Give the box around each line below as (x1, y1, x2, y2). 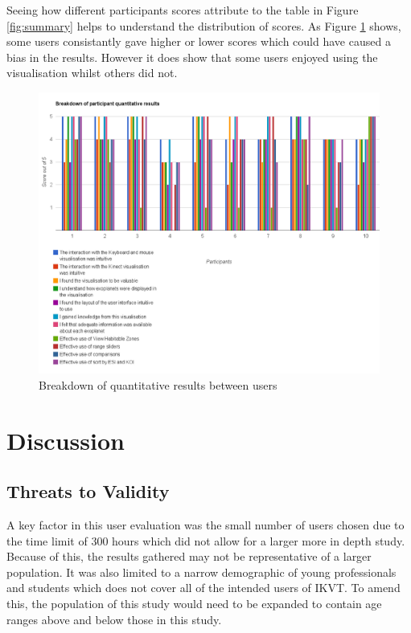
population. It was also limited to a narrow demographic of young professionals (6, 563, 397, 580)
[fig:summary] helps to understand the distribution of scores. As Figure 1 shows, (6, 17, 401, 34)
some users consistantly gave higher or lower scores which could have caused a (6, 33, 391, 50)
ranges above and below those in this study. (6, 611, 222, 627)
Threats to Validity (6, 479, 170, 504)
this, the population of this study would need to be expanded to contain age (6, 595, 382, 611)
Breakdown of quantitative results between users (39, 376, 277, 393)
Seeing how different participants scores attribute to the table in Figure (6, 2, 359, 18)
